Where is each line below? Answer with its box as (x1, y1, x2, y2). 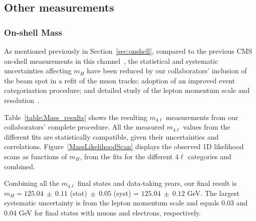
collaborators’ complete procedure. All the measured (4, 122, 165, 132)
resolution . (4, 94, 40, 105)
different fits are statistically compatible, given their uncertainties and (4, 131, 219, 142)
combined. (4, 161, 35, 171)
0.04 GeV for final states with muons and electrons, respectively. (4, 207, 201, 217)
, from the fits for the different (80, 151, 173, 161)
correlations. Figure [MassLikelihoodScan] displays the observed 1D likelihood (4, 141, 244, 152)
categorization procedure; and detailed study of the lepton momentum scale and (4, 85, 250, 95)
